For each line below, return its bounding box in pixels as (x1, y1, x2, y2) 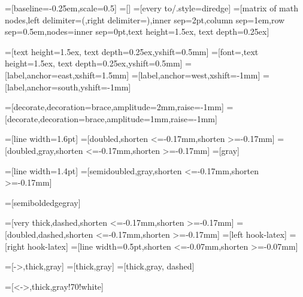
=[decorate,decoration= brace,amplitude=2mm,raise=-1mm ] (5, 101, 224, 113)
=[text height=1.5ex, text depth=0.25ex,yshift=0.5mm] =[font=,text (5, 45, 259, 57)
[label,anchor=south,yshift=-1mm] (5, 80, 131, 93)
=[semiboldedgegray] (5, 196, 81, 208)
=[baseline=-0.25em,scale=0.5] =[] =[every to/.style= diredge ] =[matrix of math (5, 2, 298, 14)
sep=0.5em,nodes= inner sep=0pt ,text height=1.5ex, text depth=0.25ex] (5, 25, 269, 38)
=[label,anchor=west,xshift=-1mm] (131, 68, 260, 81)
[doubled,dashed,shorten (5, 228, 93, 240)
